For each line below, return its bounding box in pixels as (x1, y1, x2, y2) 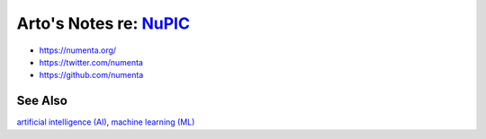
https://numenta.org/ (39, 45, 117, 56)
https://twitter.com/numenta (39, 56, 144, 67)
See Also (16, 93, 67, 109)
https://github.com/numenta (39, 70, 144, 81)
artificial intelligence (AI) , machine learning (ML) (16, 117, 195, 127)
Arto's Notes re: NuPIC (16, 13, 191, 33)
